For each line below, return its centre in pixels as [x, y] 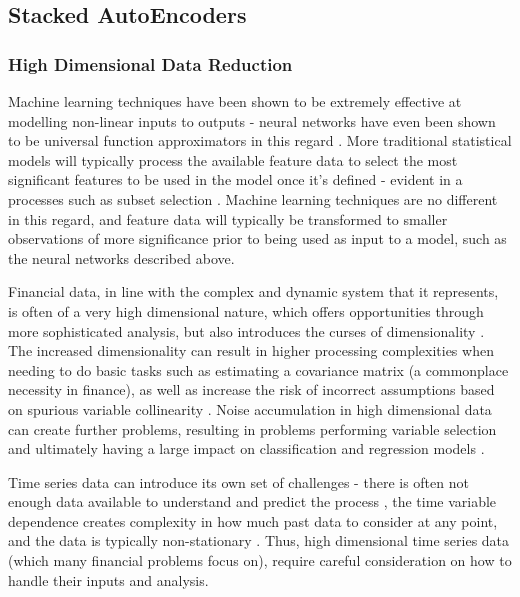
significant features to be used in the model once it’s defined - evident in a [235, 179]
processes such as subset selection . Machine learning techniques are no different [253, 198]
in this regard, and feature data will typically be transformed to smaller [228, 218]
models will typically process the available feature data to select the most [233, 159]
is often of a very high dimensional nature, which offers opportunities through [246, 310]
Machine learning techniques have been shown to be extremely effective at [235, 101]
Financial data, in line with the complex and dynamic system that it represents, [253, 291]
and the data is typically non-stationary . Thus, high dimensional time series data [259, 540]
